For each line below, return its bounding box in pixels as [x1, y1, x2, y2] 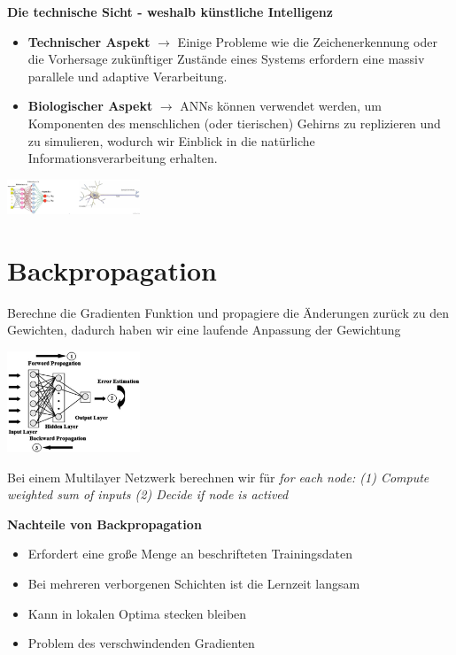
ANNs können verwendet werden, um [180, 96, 382, 115]
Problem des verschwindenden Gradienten [27, 634, 255, 652]
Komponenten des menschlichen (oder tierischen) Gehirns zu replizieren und [27, 113, 441, 132]
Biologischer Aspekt [27, 96, 153, 115]
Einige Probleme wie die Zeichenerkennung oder [177, 32, 437, 50]
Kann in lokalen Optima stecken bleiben [27, 604, 247, 622]
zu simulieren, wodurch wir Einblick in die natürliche [27, 131, 315, 150]
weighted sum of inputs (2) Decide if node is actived [7, 485, 289, 504]
